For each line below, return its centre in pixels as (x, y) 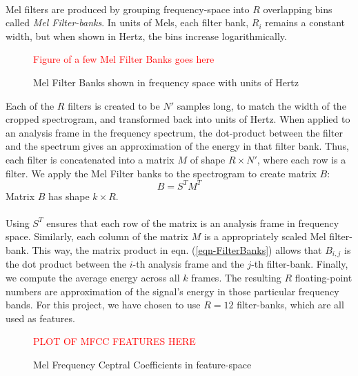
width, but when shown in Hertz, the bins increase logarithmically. (146, 36)
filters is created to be (114, 105)
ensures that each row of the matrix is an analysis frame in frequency (193, 222)
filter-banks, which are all (290, 305)
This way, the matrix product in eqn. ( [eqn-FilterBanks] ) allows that (177, 250)
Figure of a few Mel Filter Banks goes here (124, 59)
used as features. (40, 318)
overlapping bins (298, 9)
